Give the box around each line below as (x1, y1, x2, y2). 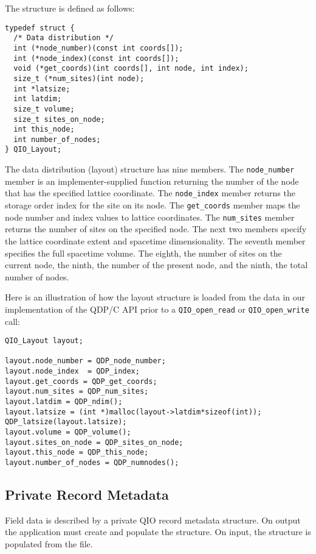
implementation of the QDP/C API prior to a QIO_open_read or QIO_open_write (5, 302, 309, 315)
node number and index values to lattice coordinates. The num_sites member (5, 210, 295, 223)
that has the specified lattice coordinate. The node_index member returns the (5, 186, 295, 199)
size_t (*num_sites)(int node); (13, 74, 145, 83)
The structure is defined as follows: (5, 2, 135, 14)
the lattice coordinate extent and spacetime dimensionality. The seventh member (5, 234, 306, 247)
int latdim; (13, 94, 62, 104)
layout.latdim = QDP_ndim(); (5, 397, 123, 407)
